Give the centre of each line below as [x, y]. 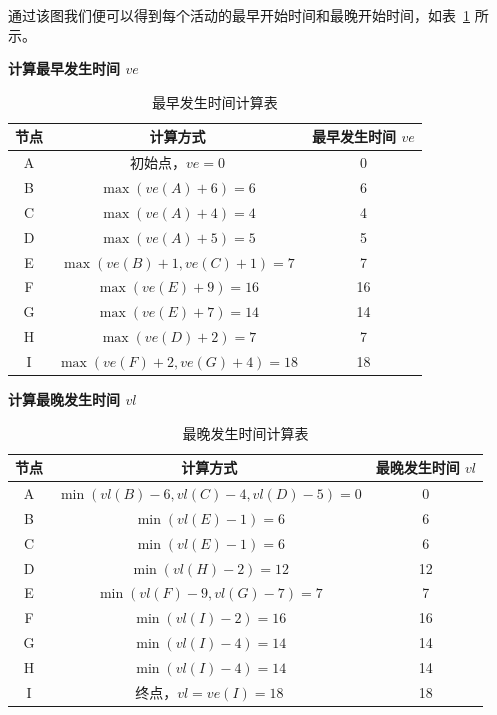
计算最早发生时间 [64, 68]
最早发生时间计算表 [214, 101]
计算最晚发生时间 [64, 399]
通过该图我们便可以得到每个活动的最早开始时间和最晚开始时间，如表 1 [239, 15]
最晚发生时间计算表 [245, 432]
